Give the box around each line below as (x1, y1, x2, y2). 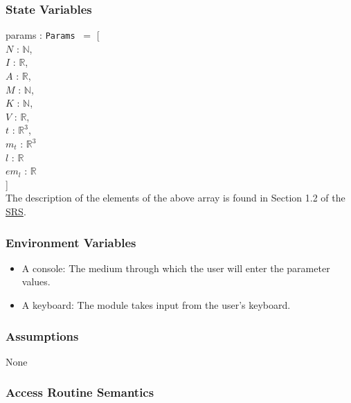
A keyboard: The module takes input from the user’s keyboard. (21, 298, 291, 312)
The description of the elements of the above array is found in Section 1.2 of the (6, 190, 345, 205)
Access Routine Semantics (6, 384, 154, 401)
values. (21, 274, 51, 289)
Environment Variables (6, 233, 136, 251)
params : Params (6, 28, 75, 42)
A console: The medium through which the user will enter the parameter (21, 260, 330, 275)
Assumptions (6, 327, 79, 344)
